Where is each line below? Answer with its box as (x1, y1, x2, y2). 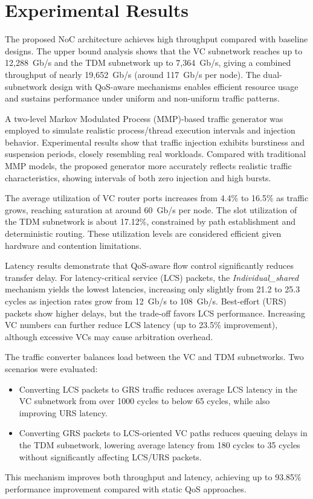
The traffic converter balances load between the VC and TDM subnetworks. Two (5, 350, 304, 363)
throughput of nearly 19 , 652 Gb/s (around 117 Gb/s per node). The (5, 68, 260, 80)
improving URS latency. (19, 406, 108, 419)
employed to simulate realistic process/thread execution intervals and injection (5, 124, 295, 137)
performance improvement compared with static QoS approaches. (5, 482, 247, 495)
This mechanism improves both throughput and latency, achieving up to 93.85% (5, 471, 302, 483)
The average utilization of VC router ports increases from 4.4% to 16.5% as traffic (5, 192, 309, 204)
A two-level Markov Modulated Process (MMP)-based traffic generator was (5, 112, 283, 124)
